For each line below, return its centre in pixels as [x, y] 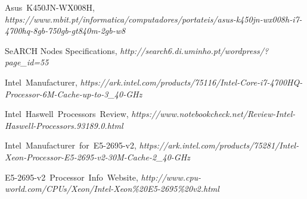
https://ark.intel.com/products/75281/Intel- [219, 145]
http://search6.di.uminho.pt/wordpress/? [194, 50]
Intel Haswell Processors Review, [67, 114]
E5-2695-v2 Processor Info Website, [72, 177]
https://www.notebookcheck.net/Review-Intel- [213, 114]
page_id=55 [27, 62]
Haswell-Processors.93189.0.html [64, 125]
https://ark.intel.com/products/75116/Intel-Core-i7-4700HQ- [191, 82]
